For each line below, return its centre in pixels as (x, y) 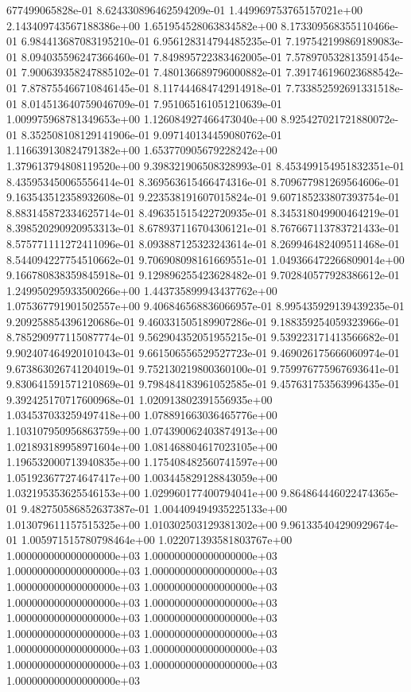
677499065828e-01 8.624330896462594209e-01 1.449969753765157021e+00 (184, 10)
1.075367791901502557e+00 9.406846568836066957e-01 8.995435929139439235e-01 (205, 306)
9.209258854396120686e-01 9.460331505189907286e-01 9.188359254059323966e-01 (203, 321)
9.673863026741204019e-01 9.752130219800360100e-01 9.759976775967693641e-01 (203, 368)
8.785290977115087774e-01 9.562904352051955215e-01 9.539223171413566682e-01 (203, 337)
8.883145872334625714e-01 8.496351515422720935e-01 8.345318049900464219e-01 (203, 212)
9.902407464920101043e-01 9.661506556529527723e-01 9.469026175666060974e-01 (203, 353)
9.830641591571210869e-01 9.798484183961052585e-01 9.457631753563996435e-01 (203, 384)
